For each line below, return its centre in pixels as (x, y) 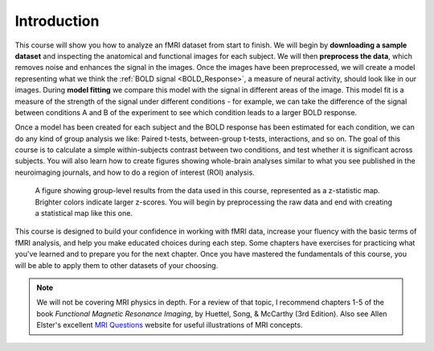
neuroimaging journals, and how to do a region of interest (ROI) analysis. (135, 172)
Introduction (57, 21)
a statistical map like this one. (84, 213)
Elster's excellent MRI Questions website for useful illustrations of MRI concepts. (170, 325)
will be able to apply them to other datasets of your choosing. (117, 265)
